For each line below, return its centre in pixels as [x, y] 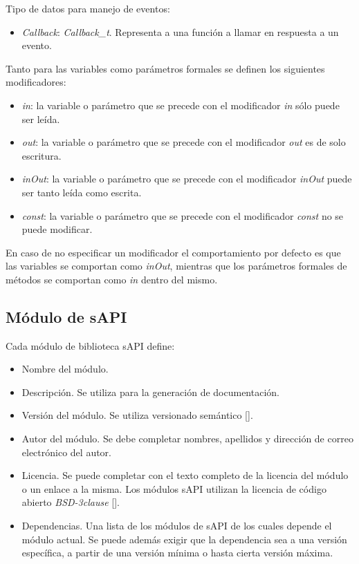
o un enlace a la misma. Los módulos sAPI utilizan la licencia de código [174, 488]
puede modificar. [57, 229]
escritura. [42, 155]
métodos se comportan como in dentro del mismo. [112, 279]
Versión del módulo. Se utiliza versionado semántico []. [137, 415]
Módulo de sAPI [66, 316]
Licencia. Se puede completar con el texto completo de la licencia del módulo [185, 475]
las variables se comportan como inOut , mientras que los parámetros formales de [176, 266]
